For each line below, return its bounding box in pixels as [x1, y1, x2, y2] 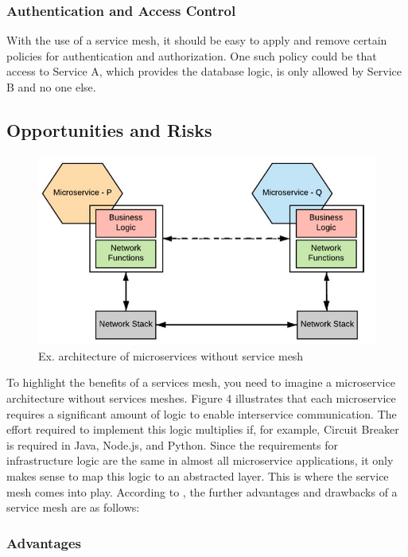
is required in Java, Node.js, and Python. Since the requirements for [6, 436, 338, 453]
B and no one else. [6, 79, 96, 95]
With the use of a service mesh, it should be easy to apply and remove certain [6, 32, 387, 49]
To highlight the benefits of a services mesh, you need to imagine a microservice [6, 374, 395, 391]
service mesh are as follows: [6, 499, 140, 516]
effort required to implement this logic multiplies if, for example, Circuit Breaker [6, 421, 399, 438]
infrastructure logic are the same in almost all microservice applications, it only [6, 452, 394, 469]
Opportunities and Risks [6, 117, 212, 142]
